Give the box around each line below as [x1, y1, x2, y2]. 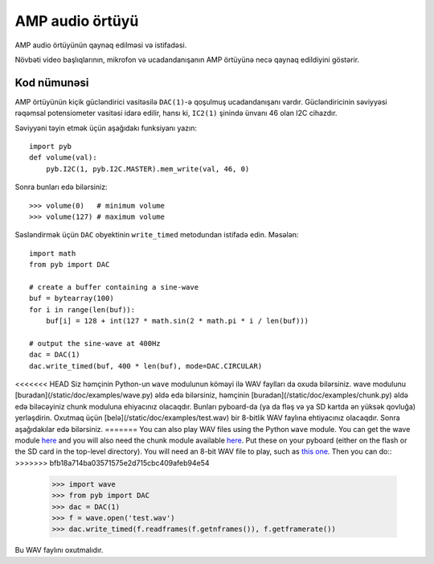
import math [29, 249, 76, 257]
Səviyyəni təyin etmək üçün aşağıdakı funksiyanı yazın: [14, 123, 197, 133]
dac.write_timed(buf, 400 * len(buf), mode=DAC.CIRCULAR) [29, 361, 263, 370]
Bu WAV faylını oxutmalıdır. [14, 545, 104, 555]
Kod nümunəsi [14, 76, 89, 89]
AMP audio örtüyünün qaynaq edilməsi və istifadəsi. [14, 40, 187, 50]
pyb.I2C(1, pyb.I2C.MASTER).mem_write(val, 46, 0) [45, 164, 250, 173]
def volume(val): [29, 153, 97, 163]
